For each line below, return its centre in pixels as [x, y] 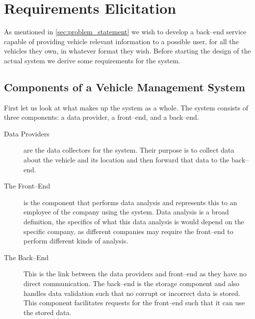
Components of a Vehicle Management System [125, 87]
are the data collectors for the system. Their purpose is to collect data [129, 150]
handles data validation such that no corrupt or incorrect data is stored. [132, 293]
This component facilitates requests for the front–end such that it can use [134, 303]
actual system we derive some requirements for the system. [92, 60]
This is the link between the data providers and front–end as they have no [135, 274]
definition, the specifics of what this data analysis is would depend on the [134, 222]
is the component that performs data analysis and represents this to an [130, 202]
